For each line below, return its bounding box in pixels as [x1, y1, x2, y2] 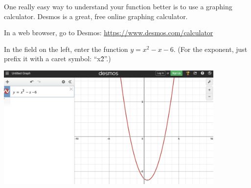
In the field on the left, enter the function [4, 44, 128, 54]
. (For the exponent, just [173, 44, 248, 54]
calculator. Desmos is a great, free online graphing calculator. [4, 11, 188, 21]
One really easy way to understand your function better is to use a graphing [4, 1, 232, 11]
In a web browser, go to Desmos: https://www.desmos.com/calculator [4, 27, 213, 38]
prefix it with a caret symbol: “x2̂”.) [4, 53, 111, 64]
